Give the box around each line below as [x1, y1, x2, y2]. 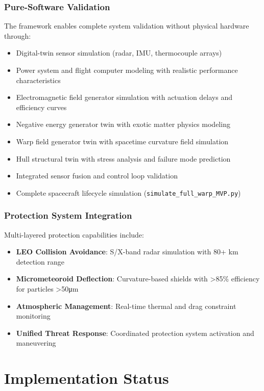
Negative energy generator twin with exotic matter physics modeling [16, 119, 230, 129]
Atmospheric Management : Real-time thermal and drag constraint [16, 300, 236, 311]
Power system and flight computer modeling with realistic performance [16, 65, 238, 75]
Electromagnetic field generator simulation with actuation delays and [16, 92, 233, 102]
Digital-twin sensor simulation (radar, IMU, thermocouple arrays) [16, 47, 222, 58]
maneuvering [16, 337, 56, 348]
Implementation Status [4, 368, 169, 388]
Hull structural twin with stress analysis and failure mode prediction [16, 153, 231, 164]
